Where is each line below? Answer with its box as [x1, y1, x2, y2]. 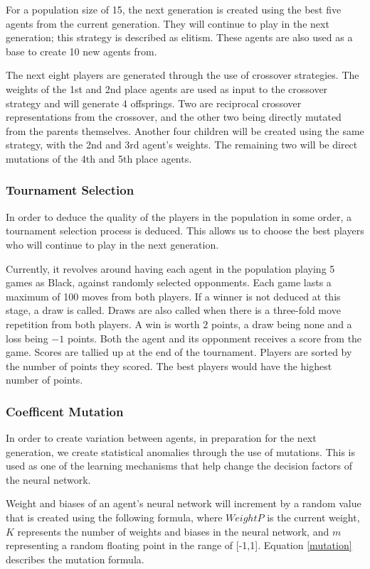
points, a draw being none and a [211, 316, 352, 331]
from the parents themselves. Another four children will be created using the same [6, 123, 364, 138]
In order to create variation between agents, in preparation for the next [6, 430, 317, 445]
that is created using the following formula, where [6, 510, 223, 525]
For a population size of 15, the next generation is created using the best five [6, 2, 342, 16]
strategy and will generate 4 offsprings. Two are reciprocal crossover [6, 95, 302, 110]
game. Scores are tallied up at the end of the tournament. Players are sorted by [6, 345, 352, 359]
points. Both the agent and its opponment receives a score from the [67, 330, 362, 345]
